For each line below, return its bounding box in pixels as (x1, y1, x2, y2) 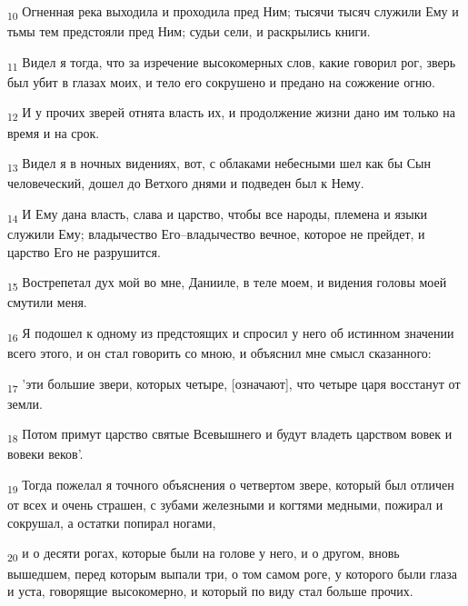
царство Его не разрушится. (7, 242, 161, 261)
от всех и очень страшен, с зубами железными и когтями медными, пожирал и (7, 495, 443, 514)
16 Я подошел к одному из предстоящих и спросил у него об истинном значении (7, 323, 454, 344)
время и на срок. (7, 123, 100, 142)
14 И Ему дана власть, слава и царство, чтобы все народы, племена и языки (7, 204, 428, 225)
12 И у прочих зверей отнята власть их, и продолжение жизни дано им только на (7, 103, 455, 124)
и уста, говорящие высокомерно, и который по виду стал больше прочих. (7, 581, 413, 601)
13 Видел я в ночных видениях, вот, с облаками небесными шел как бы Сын (7, 154, 432, 174)
